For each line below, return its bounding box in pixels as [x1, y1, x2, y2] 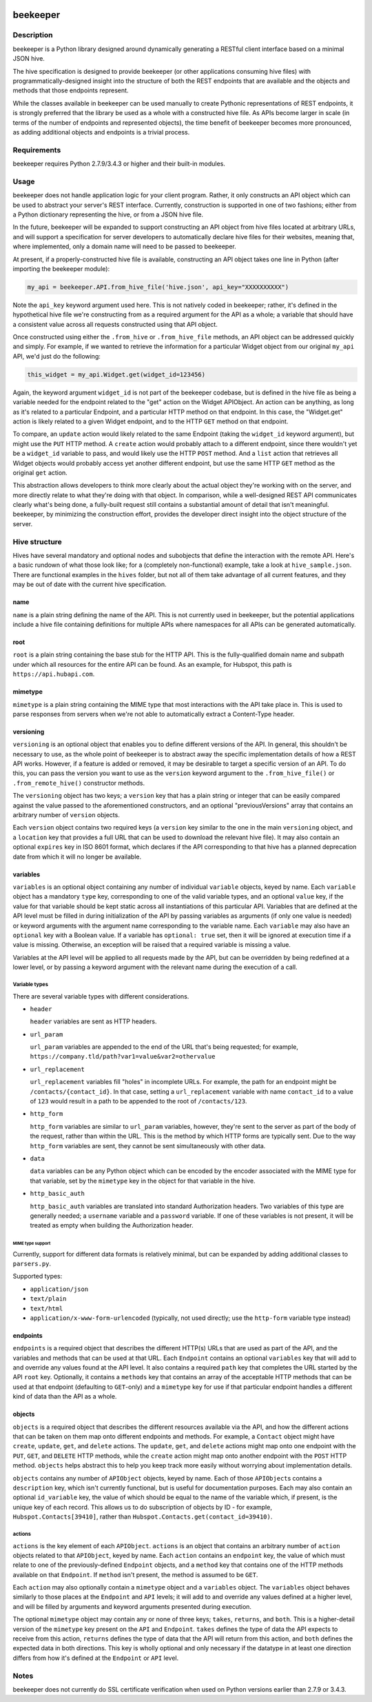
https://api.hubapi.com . [12, 670, 95, 679]
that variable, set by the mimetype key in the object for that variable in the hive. [30, 1177, 256, 1185]
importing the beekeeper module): [12, 264, 110, 272]
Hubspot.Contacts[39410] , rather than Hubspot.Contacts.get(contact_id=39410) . [12, 1512, 273, 1521]
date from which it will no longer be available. [12, 852, 142, 861]
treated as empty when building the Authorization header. [30, 1221, 194, 1230]
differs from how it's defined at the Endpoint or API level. [12, 1654, 179, 1662]
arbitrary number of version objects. [12, 811, 120, 819]
